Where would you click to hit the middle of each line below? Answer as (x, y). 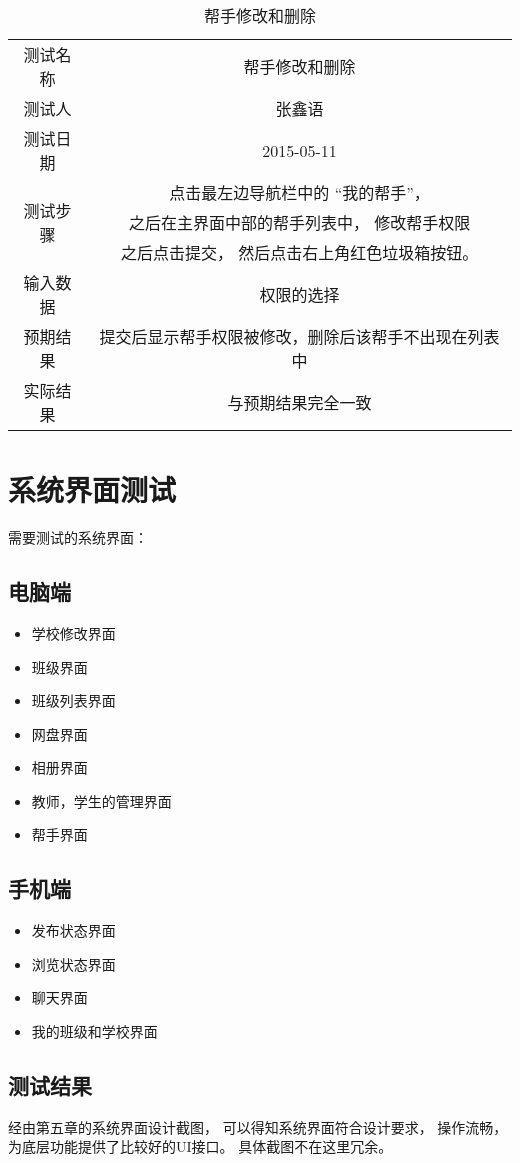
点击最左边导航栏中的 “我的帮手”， (299, 192)
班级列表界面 (73, 700)
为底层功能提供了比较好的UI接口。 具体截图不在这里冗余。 (200, 1146)
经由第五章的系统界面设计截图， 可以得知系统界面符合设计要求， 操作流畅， (258, 1126)
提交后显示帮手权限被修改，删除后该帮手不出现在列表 (299, 336)
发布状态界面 (73, 930)
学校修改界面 (73, 632)
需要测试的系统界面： (78, 537)
